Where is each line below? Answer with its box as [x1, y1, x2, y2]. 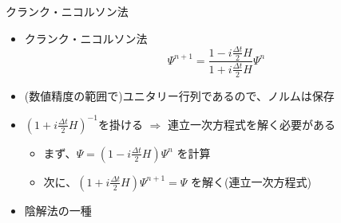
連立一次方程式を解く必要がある [167, 115, 335, 132]
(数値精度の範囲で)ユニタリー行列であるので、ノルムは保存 [24, 87, 335, 104]
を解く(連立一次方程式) [191, 173, 311, 190]
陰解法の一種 [24, 201, 92, 218]
